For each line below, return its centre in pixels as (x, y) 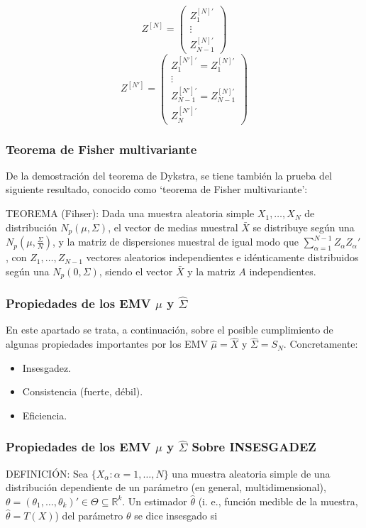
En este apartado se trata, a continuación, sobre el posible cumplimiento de (170, 330)
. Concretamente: (321, 344)
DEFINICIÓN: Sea (47, 473)
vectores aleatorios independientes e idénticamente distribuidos (222, 257)
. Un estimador (155, 501)
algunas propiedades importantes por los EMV (107, 344)
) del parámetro (89, 515)
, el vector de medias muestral (173, 227)
